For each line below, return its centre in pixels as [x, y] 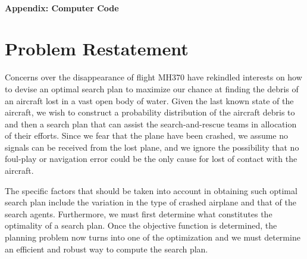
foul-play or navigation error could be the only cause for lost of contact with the [151, 159]
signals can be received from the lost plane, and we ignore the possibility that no [152, 147]
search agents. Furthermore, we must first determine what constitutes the [139, 213]
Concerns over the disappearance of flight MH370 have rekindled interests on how [153, 77]
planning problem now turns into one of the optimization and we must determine [153, 237]
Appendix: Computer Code [62, 7]
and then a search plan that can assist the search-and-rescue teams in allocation [151, 124]
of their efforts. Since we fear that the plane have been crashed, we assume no [147, 135]
